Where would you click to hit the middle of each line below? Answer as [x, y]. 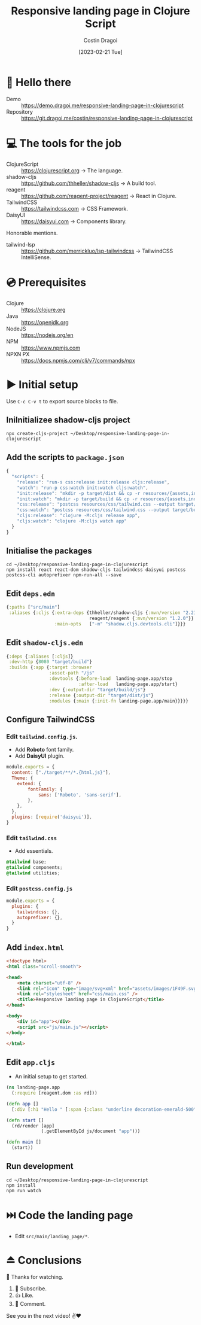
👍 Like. [24, 1295]
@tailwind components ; [34, 867]
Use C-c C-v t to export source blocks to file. [62, 401]
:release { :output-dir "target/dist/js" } [101, 695]
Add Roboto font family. [44, 750]
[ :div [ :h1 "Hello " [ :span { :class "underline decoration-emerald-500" [104, 1109]
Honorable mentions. [32, 233]
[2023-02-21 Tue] [100, 51]
